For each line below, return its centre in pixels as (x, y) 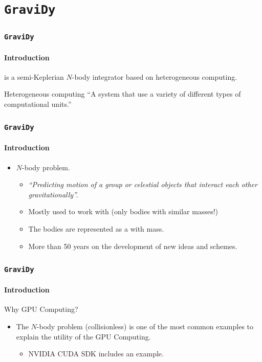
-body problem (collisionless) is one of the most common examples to (145, 326)
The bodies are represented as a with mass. (96, 229)
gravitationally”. (53, 194)
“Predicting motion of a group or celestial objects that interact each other (143, 184)
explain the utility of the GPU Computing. (83, 336)
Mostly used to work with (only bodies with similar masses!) (123, 211)
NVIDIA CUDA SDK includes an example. (96, 354)
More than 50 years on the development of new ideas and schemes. (133, 246)
